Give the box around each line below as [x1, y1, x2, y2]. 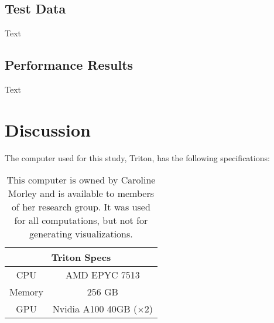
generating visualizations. [29, 227, 133, 241]
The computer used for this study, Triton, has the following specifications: [5, 151, 270, 164]
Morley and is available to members [8, 186, 154, 200]
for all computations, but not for [14, 213, 148, 227]
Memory [9, 285, 43, 299]
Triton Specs [51, 250, 111, 264]
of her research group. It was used [11, 200, 150, 214]
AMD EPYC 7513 [65, 268, 140, 282]
